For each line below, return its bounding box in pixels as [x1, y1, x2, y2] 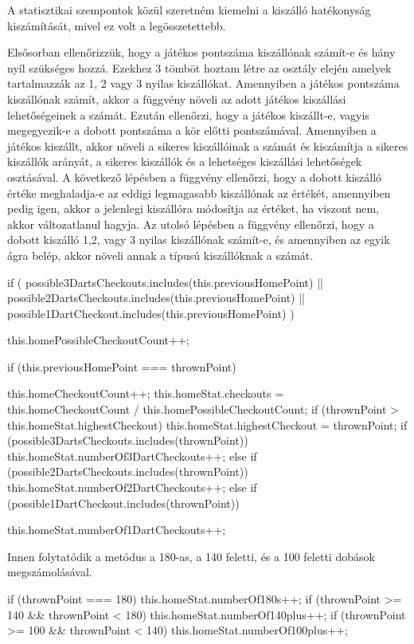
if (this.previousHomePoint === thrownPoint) [7, 358, 236, 375]
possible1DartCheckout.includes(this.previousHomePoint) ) [7, 304, 295, 321]
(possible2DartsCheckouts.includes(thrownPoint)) [7, 463, 248, 480]
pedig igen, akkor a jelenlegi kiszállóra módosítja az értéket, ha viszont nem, [7, 200, 379, 217]
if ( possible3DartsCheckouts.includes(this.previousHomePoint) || [7, 273, 323, 290]
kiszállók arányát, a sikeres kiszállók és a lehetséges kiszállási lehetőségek [7, 153, 362, 170]
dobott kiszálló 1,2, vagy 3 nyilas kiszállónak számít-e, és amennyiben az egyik [7, 231, 390, 248]
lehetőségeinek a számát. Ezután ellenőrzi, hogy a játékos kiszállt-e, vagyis [7, 106, 369, 123]
